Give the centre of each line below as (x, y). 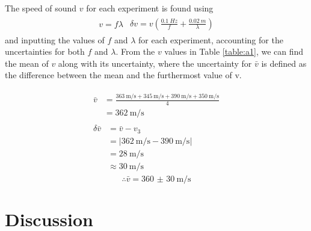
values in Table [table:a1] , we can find (234, 51)
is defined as (284, 63)
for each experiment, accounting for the (211, 39)
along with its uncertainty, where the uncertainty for (155, 63)
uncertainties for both (45, 51)
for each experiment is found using (150, 8)
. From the (135, 51)
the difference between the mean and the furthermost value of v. (123, 75)
